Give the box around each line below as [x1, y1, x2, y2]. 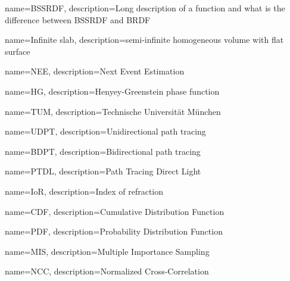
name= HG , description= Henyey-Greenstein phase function [5, 85, 220, 97]
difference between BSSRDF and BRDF [5, 13, 151, 26]
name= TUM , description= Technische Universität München [5, 105, 221, 117]
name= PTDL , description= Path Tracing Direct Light [5, 165, 201, 177]
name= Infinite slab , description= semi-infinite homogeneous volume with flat [5, 33, 284, 46]
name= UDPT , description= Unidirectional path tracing [5, 125, 206, 138]
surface [5, 45, 30, 57]
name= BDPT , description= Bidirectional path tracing [5, 145, 201, 157]
